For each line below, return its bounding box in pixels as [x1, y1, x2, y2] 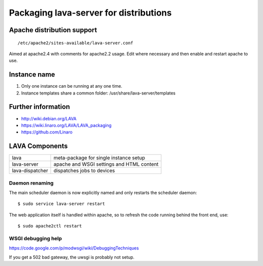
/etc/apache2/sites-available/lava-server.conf [18, 40, 133, 46]
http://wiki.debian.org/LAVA [21, 115, 76, 121]
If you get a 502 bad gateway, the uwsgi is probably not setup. [9, 254, 135, 260]
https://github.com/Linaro [21, 129, 73, 135]
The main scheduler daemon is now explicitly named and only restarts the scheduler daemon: [9, 190, 197, 195]
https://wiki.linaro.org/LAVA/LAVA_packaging [21, 122, 112, 128]
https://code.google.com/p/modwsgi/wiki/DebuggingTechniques [9, 245, 139, 251]
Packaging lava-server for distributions [9, 7, 172, 18]
